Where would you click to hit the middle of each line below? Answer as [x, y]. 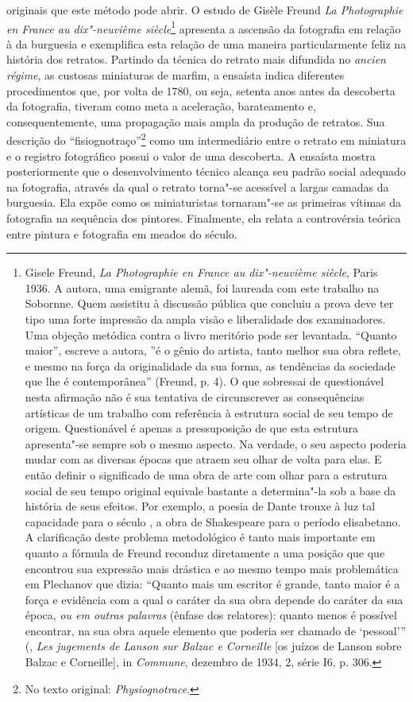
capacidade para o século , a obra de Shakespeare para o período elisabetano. [213, 521]
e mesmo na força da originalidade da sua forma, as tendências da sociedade [210, 365]
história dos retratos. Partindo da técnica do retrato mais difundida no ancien [196, 59]
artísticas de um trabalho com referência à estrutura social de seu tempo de [209, 412]
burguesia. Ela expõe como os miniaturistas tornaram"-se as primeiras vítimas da [204, 202]
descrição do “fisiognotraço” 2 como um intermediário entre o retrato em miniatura [206, 139]
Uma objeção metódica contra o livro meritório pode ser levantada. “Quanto [211, 334]
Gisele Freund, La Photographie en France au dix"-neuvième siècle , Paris [201, 272]
